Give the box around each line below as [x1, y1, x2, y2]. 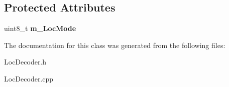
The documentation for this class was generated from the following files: [4, 39, 225, 50]
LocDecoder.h [4, 56, 47, 67]
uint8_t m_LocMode [4, 23, 76, 33]
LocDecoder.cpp [4, 73, 54, 83]
